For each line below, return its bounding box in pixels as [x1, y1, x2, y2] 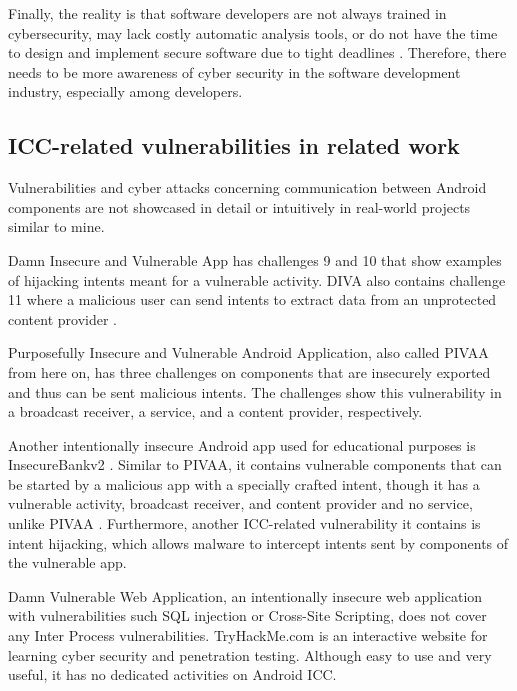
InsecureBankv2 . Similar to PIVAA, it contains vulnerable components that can [8, 454, 502, 475]
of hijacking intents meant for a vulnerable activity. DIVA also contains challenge [8, 269, 506, 290]
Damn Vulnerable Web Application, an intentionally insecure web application [8, 585, 483, 606]
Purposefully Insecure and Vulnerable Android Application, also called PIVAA [8, 342, 489, 363]
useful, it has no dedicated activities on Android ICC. [8, 664, 337, 685]
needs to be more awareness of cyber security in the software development [8, 61, 461, 82]
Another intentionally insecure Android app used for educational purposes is [8, 434, 476, 455]
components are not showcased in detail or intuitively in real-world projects [8, 196, 471, 217]
